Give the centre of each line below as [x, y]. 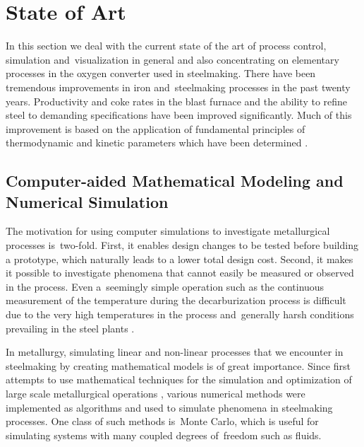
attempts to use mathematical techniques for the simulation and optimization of [179, 379]
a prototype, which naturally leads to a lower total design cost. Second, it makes [180, 259]
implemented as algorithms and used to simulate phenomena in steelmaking [169, 407]
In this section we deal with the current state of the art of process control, [166, 46]
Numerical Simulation [87, 201]
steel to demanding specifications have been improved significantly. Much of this [179, 115]
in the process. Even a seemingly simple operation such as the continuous [165, 286]
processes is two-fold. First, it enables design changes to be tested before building [182, 245]
